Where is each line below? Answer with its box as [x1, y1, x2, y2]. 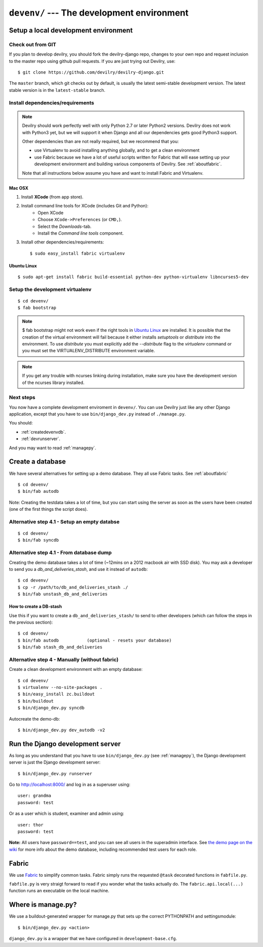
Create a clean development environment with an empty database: [9, 666, 143, 672]
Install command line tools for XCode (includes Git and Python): [21, 203, 149, 209]
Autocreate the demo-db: [9, 716, 60, 722]
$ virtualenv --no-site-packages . [18, 685, 103, 690]
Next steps [9, 394, 36, 401]
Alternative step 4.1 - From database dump [9, 549, 112, 556]
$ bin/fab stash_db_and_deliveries [18, 645, 103, 650]
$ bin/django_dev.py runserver [18, 771, 93, 776]
